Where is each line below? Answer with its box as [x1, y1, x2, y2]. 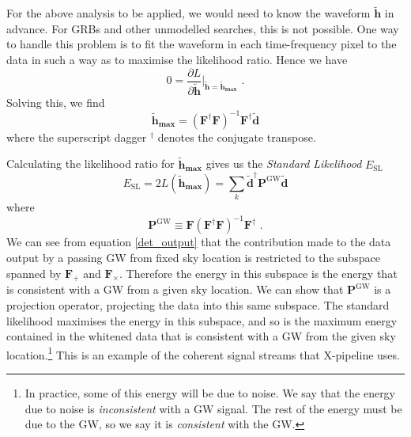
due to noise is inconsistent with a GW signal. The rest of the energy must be [25, 400, 402, 416]
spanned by [6, 264, 62, 281]
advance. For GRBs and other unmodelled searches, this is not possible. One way [6, 20, 399, 36]
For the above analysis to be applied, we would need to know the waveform [6, 5, 371, 21]
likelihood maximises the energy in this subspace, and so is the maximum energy [6, 312, 398, 329]
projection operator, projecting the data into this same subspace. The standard [6, 296, 390, 313]
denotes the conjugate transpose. [157, 128, 316, 145]
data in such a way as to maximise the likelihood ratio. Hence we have [6, 51, 348, 67]
